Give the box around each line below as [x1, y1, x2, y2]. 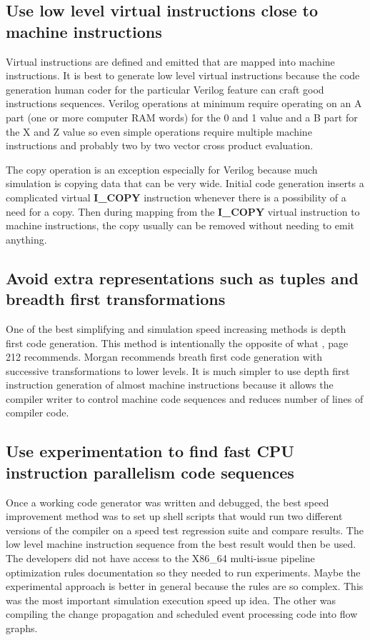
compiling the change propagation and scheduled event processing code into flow [6, 606, 358, 621]
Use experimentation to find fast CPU [6, 440, 294, 462]
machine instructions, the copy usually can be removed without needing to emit [6, 218, 354, 233]
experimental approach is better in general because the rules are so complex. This [6, 579, 364, 594]
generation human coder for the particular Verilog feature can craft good [6, 81, 324, 96]
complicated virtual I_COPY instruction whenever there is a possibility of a [6, 189, 346, 204]
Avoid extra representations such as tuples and [6, 266, 359, 289]
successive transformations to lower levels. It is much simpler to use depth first [6, 363, 350, 378]
